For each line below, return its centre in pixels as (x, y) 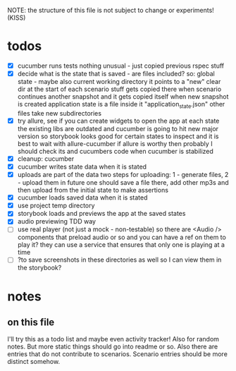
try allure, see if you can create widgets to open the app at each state (118, 121)
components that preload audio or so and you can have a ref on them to (122, 237)
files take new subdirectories (60, 113)
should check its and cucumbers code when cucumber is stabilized (115, 151)
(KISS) (17, 18)
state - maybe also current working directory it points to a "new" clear (119, 82)
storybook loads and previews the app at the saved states (101, 214)
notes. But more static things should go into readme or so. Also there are (113, 347)
